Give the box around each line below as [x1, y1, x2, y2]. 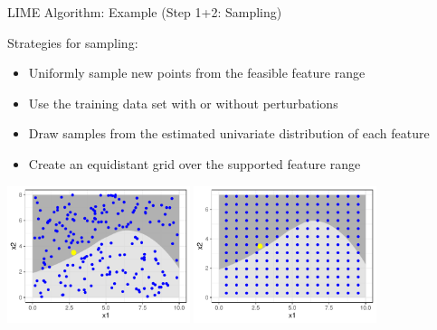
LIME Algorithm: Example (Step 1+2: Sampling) [7, 3, 282, 21]
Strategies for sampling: [7, 33, 138, 52]
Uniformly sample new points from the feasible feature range [28, 63, 366, 82]
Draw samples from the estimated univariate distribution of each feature [28, 124, 430, 143]
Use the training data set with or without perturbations [28, 93, 338, 112]
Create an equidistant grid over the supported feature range [28, 154, 361, 173]
